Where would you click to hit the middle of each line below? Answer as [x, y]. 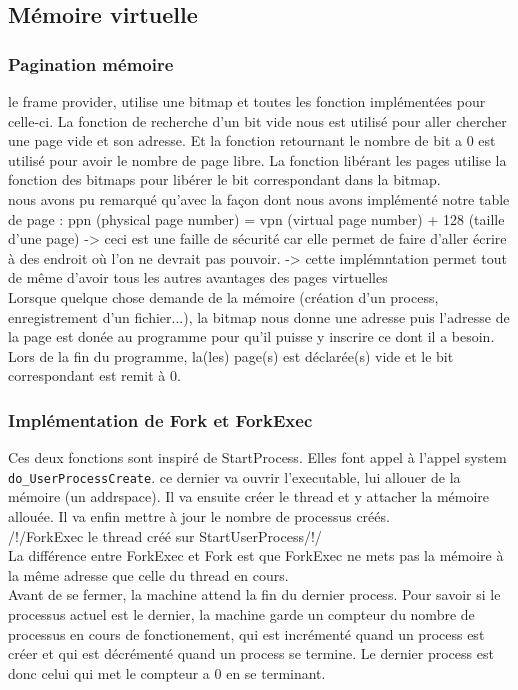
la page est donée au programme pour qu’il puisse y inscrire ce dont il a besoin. [251, 336]
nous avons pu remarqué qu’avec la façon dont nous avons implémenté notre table [259, 198]
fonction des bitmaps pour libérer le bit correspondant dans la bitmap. [224, 179]
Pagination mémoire [91, 63]
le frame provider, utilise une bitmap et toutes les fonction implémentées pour [247, 101]
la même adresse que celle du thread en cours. [148, 574]
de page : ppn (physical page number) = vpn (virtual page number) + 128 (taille [256, 218]
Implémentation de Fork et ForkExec [160, 419]
